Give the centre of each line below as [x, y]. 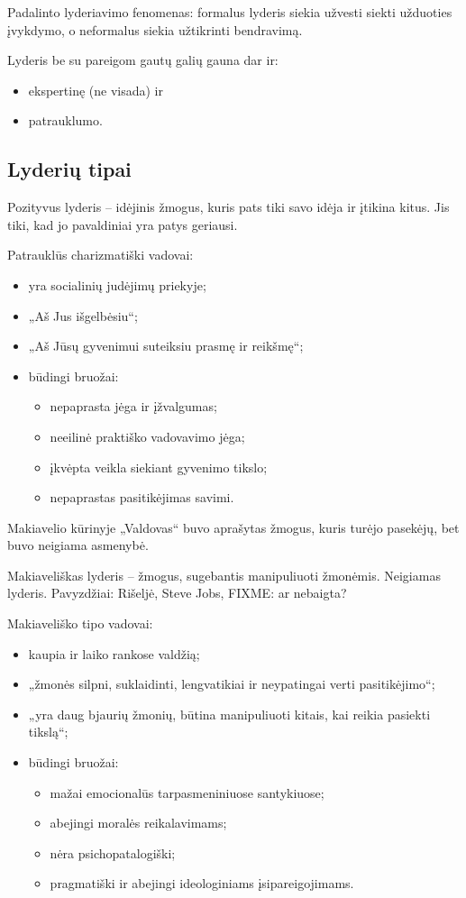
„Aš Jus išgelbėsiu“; [83, 315]
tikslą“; [48, 732]
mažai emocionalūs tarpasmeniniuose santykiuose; [187, 792]
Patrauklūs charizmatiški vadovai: [101, 255]
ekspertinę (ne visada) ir [96, 90]
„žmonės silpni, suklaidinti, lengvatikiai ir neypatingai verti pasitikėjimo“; [232, 684]
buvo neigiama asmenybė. [78, 545]
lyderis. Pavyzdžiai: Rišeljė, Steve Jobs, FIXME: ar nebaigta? [177, 593]
